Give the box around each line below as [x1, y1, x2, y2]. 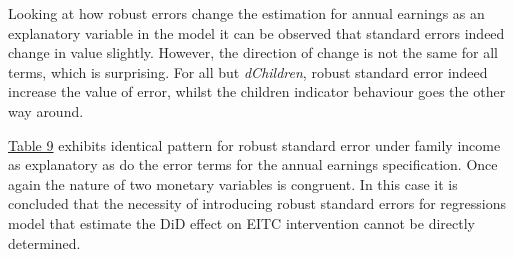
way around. [8, 100, 84, 121]
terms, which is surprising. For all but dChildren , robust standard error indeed [8, 61, 488, 82]
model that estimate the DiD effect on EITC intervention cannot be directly [8, 212, 475, 233]
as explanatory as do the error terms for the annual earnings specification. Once [8, 154, 498, 175]
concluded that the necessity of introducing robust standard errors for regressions [8, 193, 506, 214]
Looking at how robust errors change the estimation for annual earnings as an [8, 3, 485, 23]
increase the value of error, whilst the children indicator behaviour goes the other [8, 81, 506, 102]
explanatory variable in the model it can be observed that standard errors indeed [8, 22, 505, 43]
